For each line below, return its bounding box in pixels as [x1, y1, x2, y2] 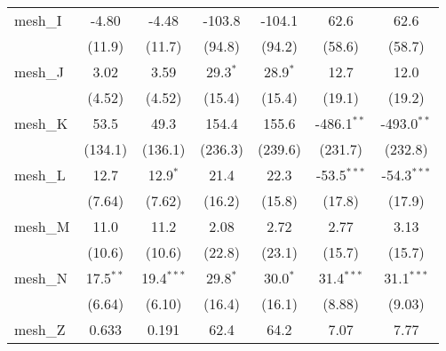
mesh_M [14, 216, 70, 236]
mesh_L [14, 164, 66, 185]
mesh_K [14, 113, 68, 133]
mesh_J [14, 61, 64, 82]
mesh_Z [14, 319, 66, 339]
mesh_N [14, 267, 68, 288]
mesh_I [14, 10, 62, 30]
